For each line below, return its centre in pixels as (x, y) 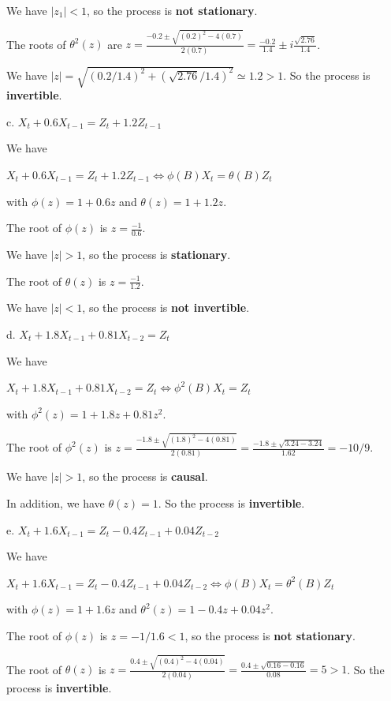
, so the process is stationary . (156, 254)
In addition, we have (56, 502)
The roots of (36, 44)
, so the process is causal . (145, 476)
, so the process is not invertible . (166, 307)
